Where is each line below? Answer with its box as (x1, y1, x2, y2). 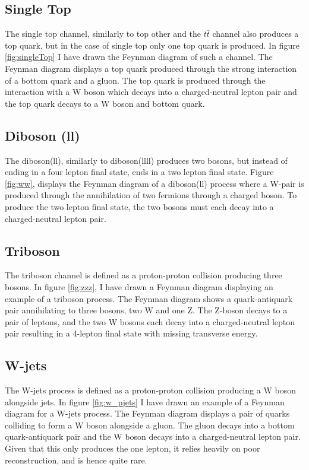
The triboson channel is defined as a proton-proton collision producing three (5, 269, 282, 281)
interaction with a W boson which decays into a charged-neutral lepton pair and (5, 85, 297, 98)
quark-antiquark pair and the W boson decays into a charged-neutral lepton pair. (5, 430, 301, 443)
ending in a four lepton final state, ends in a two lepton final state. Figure (5, 166, 274, 178)
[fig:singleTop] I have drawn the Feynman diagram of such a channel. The (5, 50, 273, 63)
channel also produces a (212, 27, 299, 40)
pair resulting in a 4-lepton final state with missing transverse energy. (5, 327, 258, 339)
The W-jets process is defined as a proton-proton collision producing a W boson (5, 384, 296, 396)
